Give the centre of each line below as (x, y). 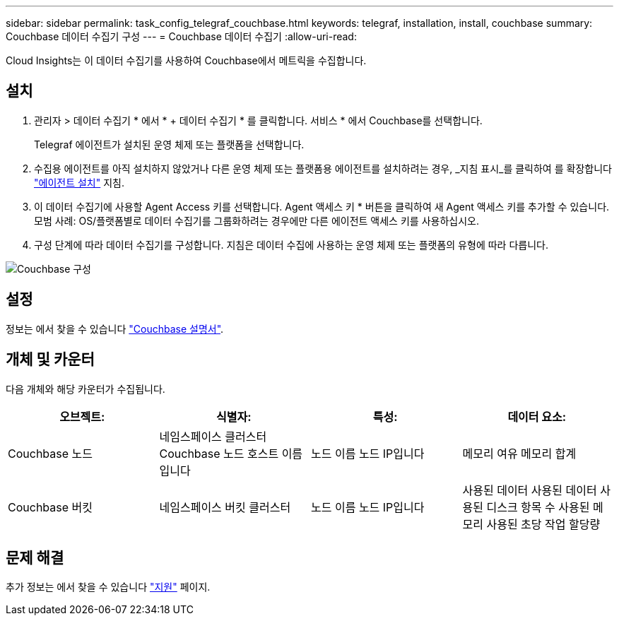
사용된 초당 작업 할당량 (543, 524)
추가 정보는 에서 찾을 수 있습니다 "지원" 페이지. (108, 587)
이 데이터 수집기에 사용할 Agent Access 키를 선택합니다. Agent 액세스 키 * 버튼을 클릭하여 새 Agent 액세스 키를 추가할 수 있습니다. (322, 206)
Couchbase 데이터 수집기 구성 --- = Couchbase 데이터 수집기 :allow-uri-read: (181, 36)
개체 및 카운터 (50, 360)
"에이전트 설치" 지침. (79, 182)
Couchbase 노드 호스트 (219, 453)
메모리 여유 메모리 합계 (519, 453)
